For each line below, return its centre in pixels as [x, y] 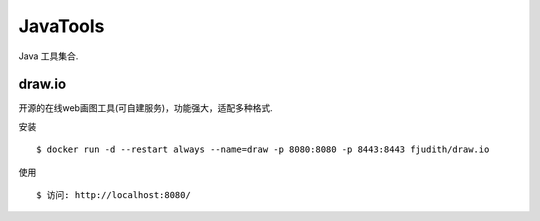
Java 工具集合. [48, 56]
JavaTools [61, 26]
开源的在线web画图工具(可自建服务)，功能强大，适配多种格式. [146, 108]
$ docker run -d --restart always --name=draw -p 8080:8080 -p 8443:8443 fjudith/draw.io [263, 149]
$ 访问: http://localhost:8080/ [114, 195]
